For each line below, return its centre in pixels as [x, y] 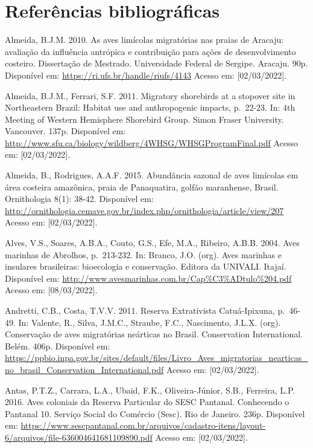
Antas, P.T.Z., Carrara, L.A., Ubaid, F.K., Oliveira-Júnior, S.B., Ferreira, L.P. [150, 390]
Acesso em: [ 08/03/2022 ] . [51, 290]
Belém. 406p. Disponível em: [58, 346]
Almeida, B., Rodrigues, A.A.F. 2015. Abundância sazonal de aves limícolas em [152, 175]
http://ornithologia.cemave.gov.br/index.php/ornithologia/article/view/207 [144, 210]
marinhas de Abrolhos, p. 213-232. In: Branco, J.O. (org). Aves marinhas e [144, 254]
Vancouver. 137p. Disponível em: [65, 131]
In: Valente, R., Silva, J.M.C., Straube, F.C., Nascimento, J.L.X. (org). [150, 322]
